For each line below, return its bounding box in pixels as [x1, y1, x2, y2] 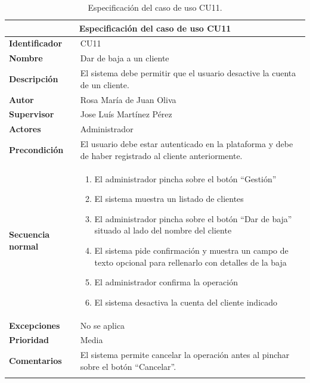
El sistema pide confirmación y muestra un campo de [94, 244, 289, 256]
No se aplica [80, 319, 125, 331]
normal [9, 239, 39, 252]
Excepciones [9, 319, 60, 331]
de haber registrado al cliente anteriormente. [80, 149, 243, 161]
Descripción [9, 72, 58, 85]
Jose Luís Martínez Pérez [80, 108, 172, 120]
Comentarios [9, 354, 62, 367]
